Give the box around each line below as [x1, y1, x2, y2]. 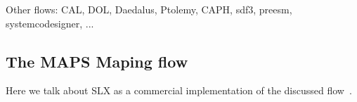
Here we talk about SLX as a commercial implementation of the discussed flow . [6, 83, 352, 98]
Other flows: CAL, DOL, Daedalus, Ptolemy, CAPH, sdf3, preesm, [6, 2, 292, 16]
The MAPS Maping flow [6, 50, 188, 72]
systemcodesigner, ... [6, 15, 94, 30]
